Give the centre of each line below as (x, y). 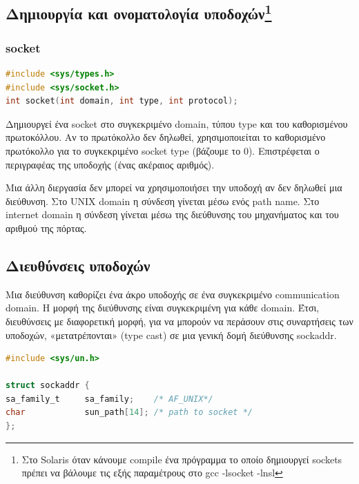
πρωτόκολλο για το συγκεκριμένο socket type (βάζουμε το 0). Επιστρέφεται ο (163, 150)
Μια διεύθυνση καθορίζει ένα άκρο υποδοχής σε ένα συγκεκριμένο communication (173, 294)
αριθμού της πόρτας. (46, 228)
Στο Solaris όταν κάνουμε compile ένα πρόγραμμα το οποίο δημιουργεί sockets (182, 459)
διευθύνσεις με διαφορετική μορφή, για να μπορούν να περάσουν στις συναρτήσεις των (179, 321)
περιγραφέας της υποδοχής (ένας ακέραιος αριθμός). (110, 164)
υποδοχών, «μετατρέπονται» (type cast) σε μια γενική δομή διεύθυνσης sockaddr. (171, 335)
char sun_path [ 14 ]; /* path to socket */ (129, 413)
